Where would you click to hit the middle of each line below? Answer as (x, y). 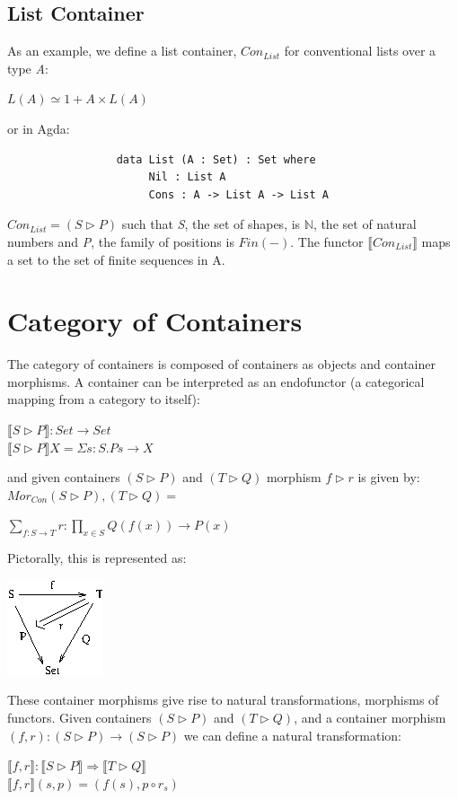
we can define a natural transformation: (292, 735)
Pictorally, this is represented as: (97, 558)
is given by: (389, 477)
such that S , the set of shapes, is (211, 224)
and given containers (64, 477)
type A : (28, 68)
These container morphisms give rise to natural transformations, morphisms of (223, 700)
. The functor (327, 241)
